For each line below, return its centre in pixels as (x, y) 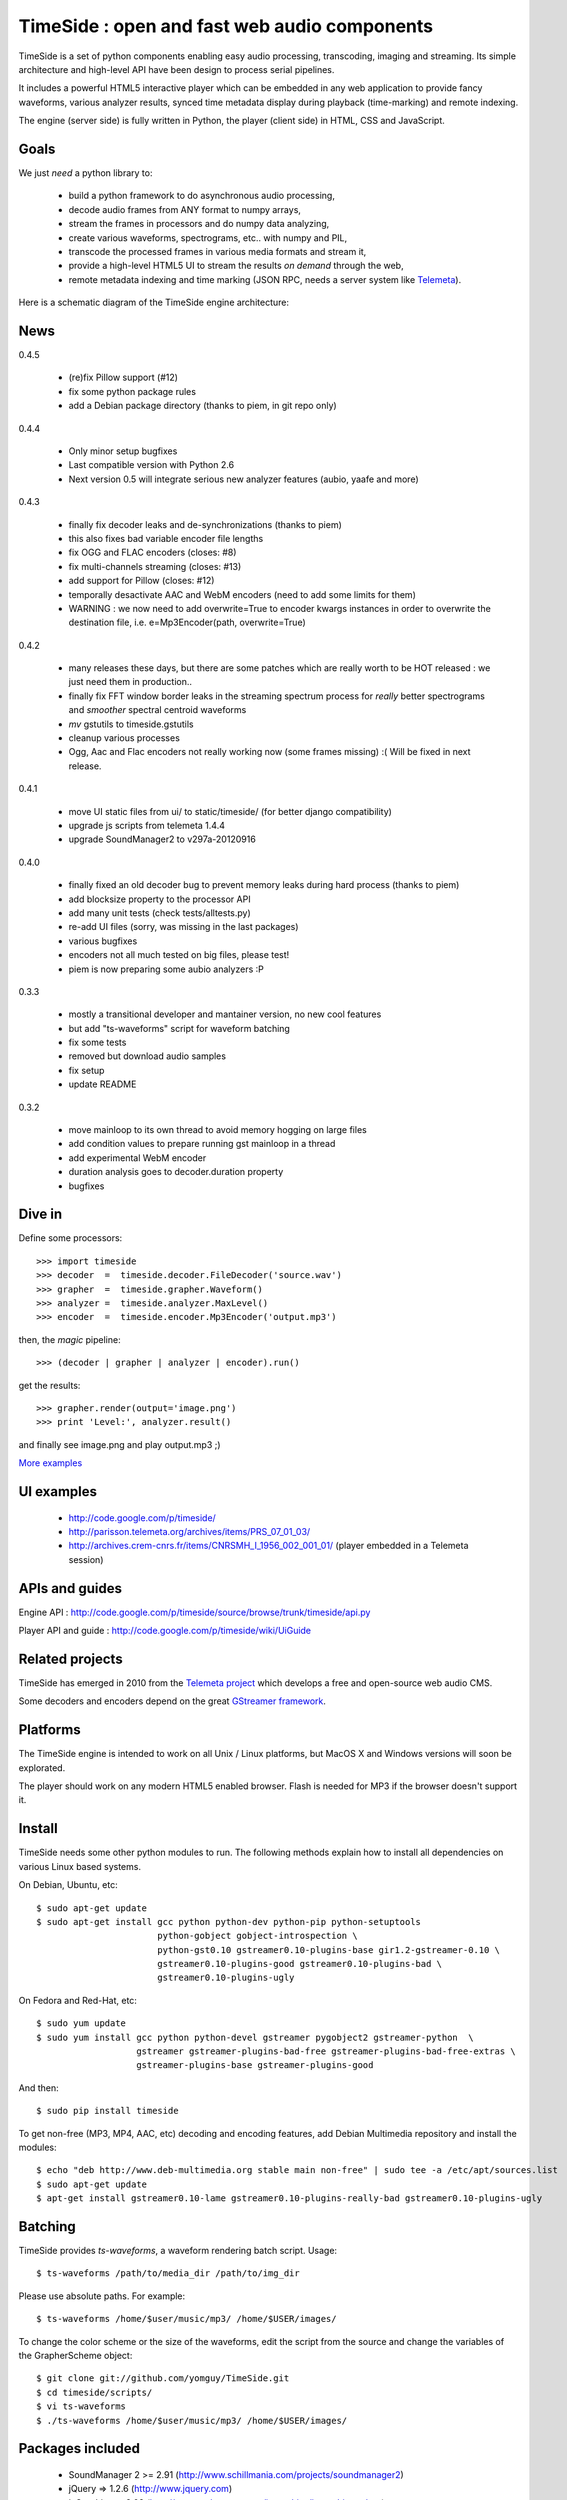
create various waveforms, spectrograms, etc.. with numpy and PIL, (208, 237)
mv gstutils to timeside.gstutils (131, 724)
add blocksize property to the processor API (159, 899)
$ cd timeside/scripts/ (94, 2392)
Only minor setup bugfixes (123, 451)
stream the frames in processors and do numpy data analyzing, (199, 224)
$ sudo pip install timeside (107, 2111)
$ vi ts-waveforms (81, 2406)
